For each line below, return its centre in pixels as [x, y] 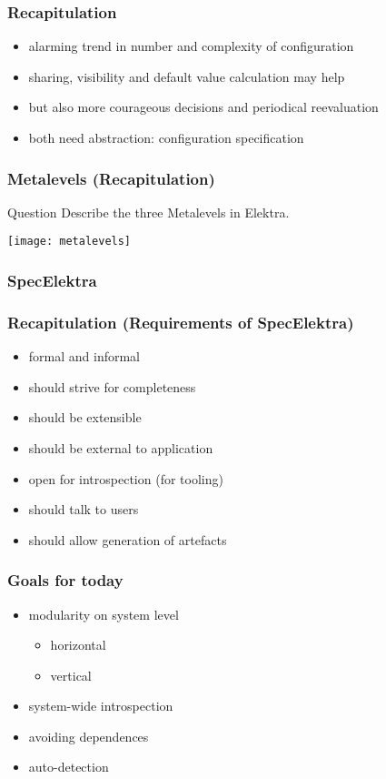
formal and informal [84, 356]
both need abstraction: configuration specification [166, 137]
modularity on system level [104, 614]
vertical [71, 675]
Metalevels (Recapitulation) [111, 178]
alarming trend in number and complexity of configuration [191, 46]
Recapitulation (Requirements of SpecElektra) [181, 322]
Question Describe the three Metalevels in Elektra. [148, 212]
